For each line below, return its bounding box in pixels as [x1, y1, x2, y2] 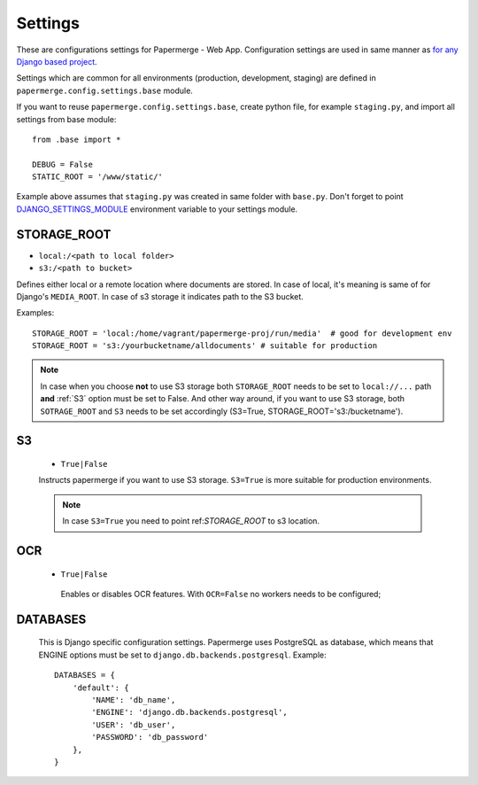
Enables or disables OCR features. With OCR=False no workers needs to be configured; [60, 589, 382, 600]
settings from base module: [16, 113, 117, 124]
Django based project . [16, 56, 97, 66]
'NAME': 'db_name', [91, 696, 176, 704]
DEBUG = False [32, 159, 93, 169]
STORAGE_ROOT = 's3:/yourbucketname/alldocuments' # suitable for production [32, 341, 378, 351]
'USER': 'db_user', [91, 719, 176, 730]
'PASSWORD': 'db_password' [91, 732, 209, 742]
